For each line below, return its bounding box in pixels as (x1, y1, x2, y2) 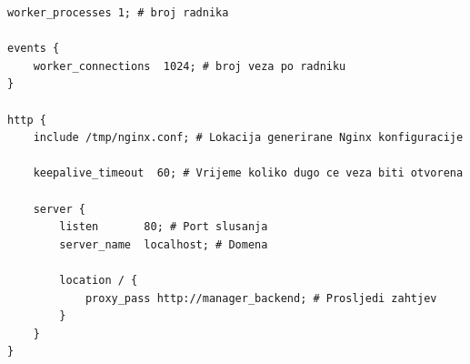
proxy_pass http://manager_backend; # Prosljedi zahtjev (85, 291, 437, 305)
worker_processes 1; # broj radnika (7, 6, 229, 19)
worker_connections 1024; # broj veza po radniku (33, 59, 346, 73)
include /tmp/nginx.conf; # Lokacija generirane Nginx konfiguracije (33, 131, 464, 145)
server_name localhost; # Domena (59, 238, 268, 251)
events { (7, 42, 60, 56)
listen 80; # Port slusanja (59, 220, 268, 234)
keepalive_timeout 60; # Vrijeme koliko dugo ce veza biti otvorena (33, 167, 464, 180)
